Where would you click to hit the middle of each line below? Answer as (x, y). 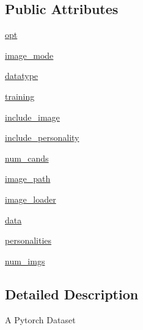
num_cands (27, 158)
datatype (22, 76)
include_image (32, 117)
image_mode (29, 55)
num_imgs (25, 261)
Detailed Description (72, 294)
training (20, 96)
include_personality (42, 137)
